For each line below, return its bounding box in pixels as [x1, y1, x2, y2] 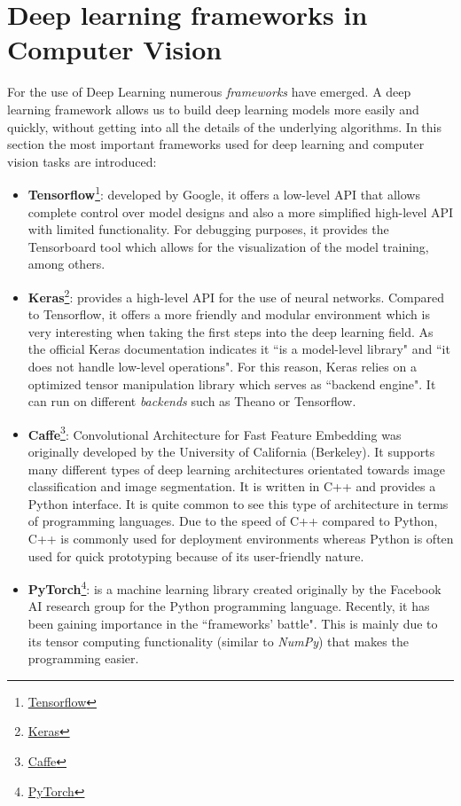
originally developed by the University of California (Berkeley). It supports [27, 442, 435, 460]
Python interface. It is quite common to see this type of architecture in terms [27, 494, 449, 513]
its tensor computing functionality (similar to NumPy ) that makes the [27, 631, 409, 650]
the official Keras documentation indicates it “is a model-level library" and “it [27, 340, 450, 358]
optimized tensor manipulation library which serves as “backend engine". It [27, 374, 436, 393]
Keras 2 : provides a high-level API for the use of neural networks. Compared [27, 285, 445, 306]
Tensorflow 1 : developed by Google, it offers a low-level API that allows [27, 183, 420, 203]
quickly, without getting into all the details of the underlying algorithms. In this [7, 117, 441, 136]
